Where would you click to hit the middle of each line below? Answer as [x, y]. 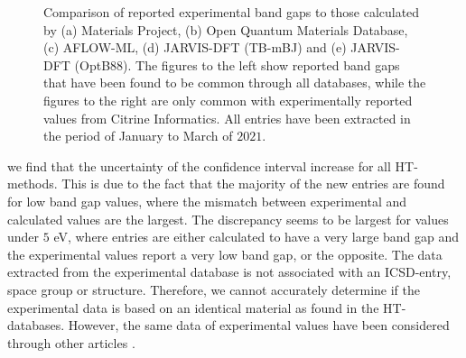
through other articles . [71, 342]
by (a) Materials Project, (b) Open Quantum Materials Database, [226, 29]
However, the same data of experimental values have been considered [259, 325]
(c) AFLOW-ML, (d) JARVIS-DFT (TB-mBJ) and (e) [195, 47]
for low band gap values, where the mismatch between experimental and [207, 201]
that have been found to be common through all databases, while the [235, 83]
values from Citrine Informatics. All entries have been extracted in [227, 118]
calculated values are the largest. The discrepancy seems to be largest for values [228, 219]
